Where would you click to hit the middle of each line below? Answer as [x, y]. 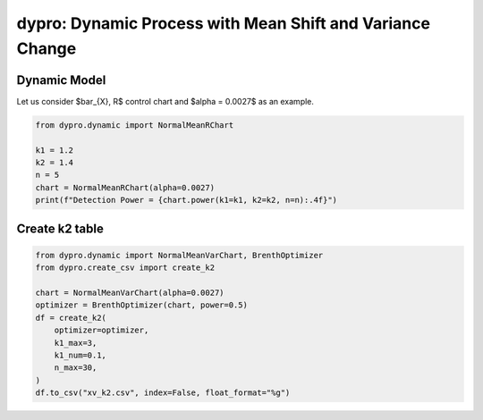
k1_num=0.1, [80, 355]
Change [47, 48]
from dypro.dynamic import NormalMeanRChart [135, 125]
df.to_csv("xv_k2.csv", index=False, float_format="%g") [163, 393]
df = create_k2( [71, 318]
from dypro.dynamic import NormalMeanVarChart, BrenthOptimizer [179, 255]
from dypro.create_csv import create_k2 [125, 268]
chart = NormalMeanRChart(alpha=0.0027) [125, 187]
